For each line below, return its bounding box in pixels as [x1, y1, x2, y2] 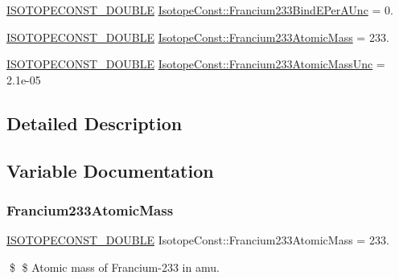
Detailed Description [6, 110, 183, 135]
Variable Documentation [6, 158, 214, 183]
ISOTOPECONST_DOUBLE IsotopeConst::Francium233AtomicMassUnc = [6, 55, 385, 72]
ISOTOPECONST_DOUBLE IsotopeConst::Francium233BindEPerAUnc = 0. [6, 2, 393, 18]
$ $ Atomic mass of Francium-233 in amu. [9, 258, 220, 275]
